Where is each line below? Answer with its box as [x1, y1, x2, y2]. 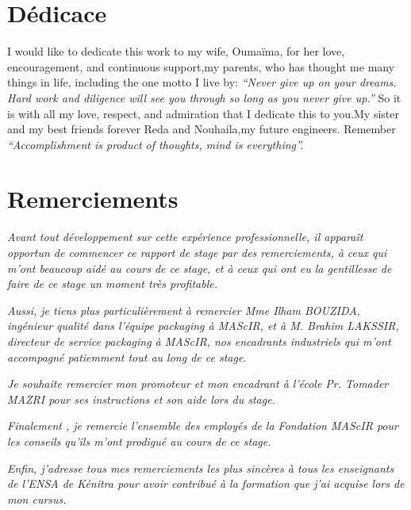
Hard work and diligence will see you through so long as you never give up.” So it [7, 89, 401, 105]
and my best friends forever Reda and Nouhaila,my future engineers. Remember [7, 121, 396, 137]
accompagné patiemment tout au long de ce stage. [7, 348, 247, 365]
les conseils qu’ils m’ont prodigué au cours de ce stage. [7, 432, 271, 449]
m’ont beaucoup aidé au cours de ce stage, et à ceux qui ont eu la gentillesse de [7, 259, 392, 276]
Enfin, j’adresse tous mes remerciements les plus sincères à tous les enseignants [7, 459, 394, 476]
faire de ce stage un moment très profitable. [7, 275, 217, 292]
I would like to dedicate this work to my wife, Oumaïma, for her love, [7, 43, 345, 59]
